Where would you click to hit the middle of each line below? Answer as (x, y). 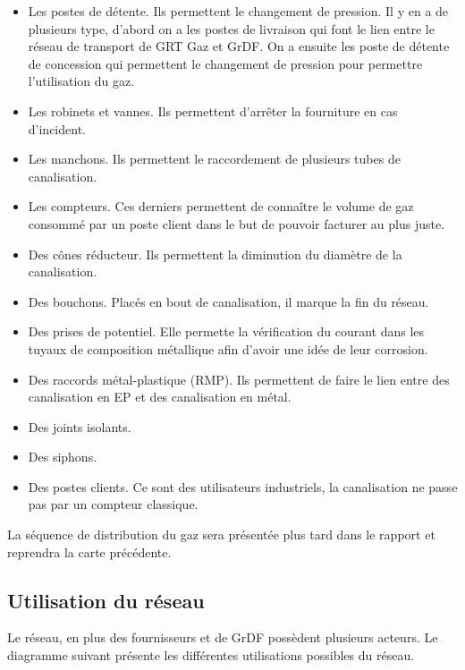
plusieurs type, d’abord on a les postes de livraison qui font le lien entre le (231, 28)
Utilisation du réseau (106, 600)
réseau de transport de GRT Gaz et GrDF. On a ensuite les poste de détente (239, 46)
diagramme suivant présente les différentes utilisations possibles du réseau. (211, 655)
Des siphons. (63, 457)
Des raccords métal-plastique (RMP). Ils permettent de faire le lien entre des (239, 379)
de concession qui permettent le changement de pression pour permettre (225, 63)
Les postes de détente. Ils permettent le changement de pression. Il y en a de (238, 11)
